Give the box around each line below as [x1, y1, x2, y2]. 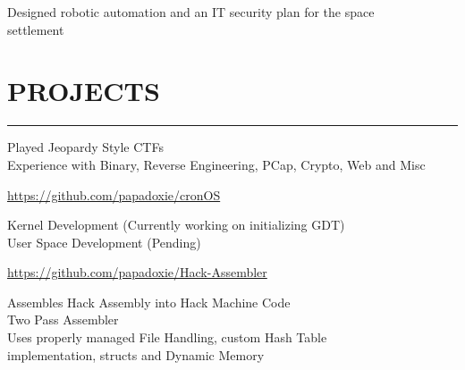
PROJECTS [7, 72, 160, 109]
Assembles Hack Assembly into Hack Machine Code [7, 292, 291, 311]
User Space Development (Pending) [7, 232, 201, 251]
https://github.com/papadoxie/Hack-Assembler [7, 263, 267, 282]
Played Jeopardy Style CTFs [7, 138, 164, 156]
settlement [7, 20, 64, 38]
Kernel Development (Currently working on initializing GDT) [7, 215, 345, 234]
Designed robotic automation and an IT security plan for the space [7, 3, 375, 21]
